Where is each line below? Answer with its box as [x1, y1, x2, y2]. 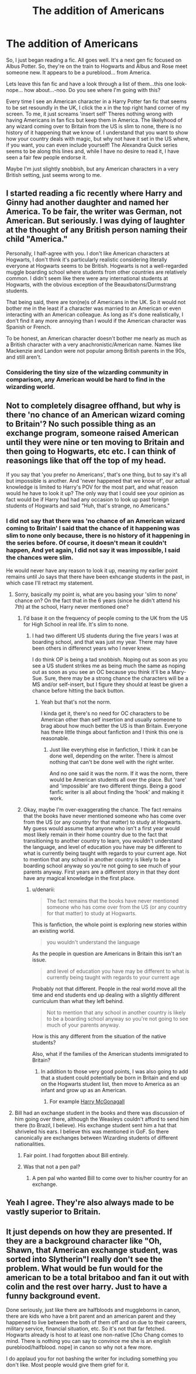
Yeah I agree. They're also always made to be [6, 1198, 174, 1208]
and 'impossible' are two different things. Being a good [49, 782, 182, 789]
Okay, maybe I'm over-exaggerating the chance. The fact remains [23, 806, 182, 813]
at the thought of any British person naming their [6, 225, 188, 235]
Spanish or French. [6, 323, 52, 330]
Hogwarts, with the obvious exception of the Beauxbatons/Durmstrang [6, 281, 177, 288]
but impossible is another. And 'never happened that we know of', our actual [6, 478, 190, 485]
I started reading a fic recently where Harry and [6, 189, 183, 199]
